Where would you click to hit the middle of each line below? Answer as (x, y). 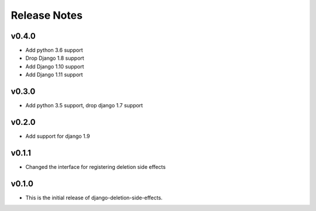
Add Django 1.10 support (55, 66)
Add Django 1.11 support (54, 75)
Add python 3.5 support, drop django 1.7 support (84, 105)
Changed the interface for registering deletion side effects (96, 166)
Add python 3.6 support (54, 50)
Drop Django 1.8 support (55, 58)
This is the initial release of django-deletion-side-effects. (94, 198)
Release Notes (47, 15)
